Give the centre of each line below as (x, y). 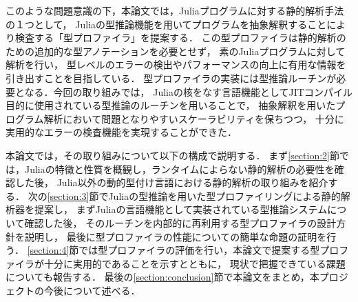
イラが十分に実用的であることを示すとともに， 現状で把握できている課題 (180, 263)
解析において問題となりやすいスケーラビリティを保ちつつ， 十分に (194, 118)
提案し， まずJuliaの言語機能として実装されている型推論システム (181, 209)
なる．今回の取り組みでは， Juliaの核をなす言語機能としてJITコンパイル (188, 91)
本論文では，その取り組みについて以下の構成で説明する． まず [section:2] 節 (172, 155)
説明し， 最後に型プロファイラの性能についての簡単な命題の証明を (176, 236)
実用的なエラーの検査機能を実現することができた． (121, 132)
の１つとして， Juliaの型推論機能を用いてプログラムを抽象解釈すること (166, 24)
